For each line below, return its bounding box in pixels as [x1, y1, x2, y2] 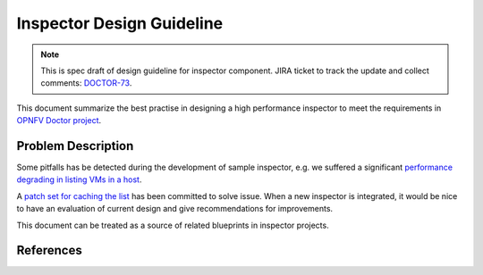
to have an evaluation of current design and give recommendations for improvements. [16, 204, 334, 214]
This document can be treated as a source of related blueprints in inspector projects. [16, 220, 330, 230]
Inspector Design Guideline [16, 13, 224, 33]
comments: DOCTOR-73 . [40, 78, 132, 88]
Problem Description [16, 138, 134, 154]
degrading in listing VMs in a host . [16, 174, 142, 185]
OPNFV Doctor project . [16, 115, 102, 126]
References [16, 243, 82, 258]
